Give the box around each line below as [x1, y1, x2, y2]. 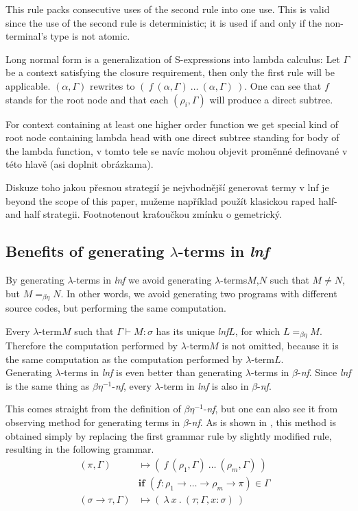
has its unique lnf [156, 323, 229, 338]
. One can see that [244, 78, 322, 92]
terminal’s [5, 29, 47, 43]
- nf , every [112, 378, 152, 392]
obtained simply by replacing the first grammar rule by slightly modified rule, [5, 428, 332, 443]
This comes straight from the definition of [5, 401, 181, 416]
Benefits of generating [5, 240, 165, 262]
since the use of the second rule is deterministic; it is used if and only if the [5, 15, 322, 29]
